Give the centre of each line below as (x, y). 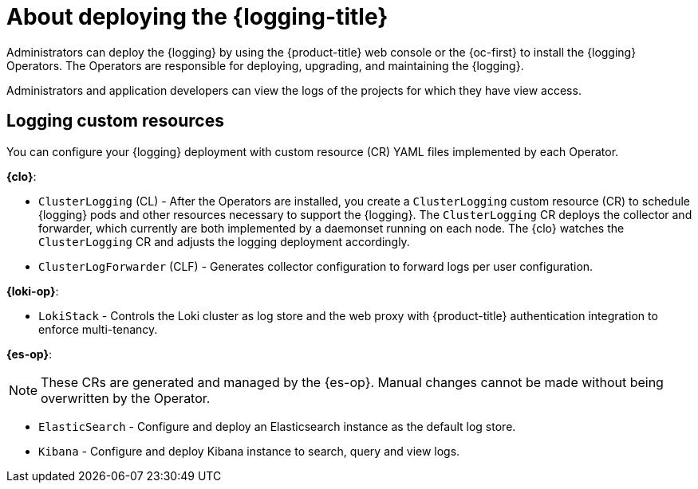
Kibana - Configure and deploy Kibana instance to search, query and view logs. (249, 451)
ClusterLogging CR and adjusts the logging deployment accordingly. (224, 241)
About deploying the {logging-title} (197, 17)
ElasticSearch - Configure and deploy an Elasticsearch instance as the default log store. (277, 426)
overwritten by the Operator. (126, 398)
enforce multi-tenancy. (98, 329)
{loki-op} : (33, 291)
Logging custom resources (115, 121)
